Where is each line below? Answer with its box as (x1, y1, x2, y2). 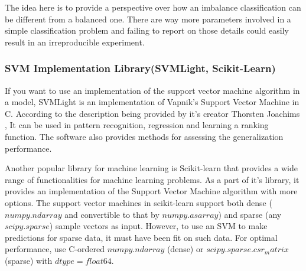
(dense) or (167, 243, 204, 255)
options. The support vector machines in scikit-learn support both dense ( (5, 196, 272, 208)
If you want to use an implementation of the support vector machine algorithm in (5, 84, 300, 96)
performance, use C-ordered (5, 243, 105, 255)
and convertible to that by (64, 208, 159, 220)
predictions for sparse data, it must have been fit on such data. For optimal (5, 231, 278, 243)
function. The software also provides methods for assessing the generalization (5, 130, 284, 142)
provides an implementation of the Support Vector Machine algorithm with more (5, 185, 298, 197)
